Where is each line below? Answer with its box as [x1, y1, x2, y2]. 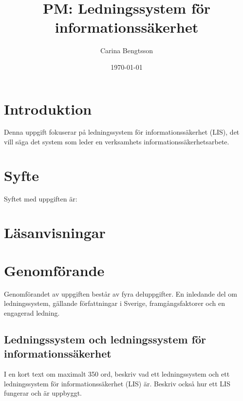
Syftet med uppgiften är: [4, 193, 77, 203]
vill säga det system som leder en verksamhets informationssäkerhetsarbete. [4, 137, 229, 147]
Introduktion [4, 99, 92, 119]
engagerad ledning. [4, 308, 60, 318]
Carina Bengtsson [100, 45, 153, 56]
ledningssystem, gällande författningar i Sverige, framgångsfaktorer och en [4, 298, 225, 308]
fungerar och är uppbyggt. [4, 388, 82, 398]
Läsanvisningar [4, 222, 106, 242]
